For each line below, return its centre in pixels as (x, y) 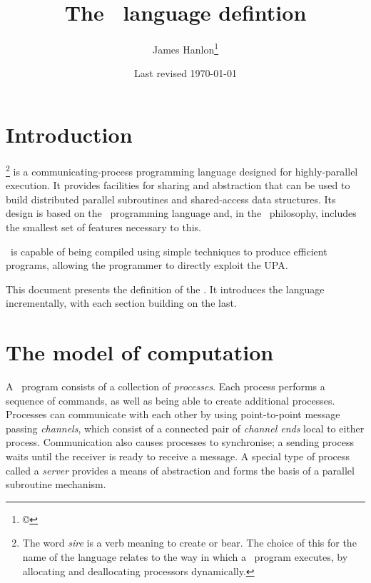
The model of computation (140, 352)
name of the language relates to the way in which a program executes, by (185, 556)
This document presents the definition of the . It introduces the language (165, 289)
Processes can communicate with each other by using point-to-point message (173, 414)
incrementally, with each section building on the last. (121, 303)
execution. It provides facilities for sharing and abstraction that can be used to (178, 185)
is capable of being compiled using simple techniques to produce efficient (169, 251)
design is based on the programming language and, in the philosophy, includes (181, 213)
